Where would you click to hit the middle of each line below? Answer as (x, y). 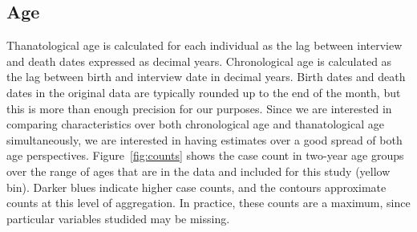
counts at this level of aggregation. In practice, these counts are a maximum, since (208, 203)
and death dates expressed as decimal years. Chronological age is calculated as (199, 61)
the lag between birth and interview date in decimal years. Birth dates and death (206, 77)
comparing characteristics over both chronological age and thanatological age (195, 124)
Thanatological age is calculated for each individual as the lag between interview (204, 45)
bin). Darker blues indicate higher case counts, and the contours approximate (196, 187)
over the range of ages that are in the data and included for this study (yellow (198, 171)
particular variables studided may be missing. (118, 218)
